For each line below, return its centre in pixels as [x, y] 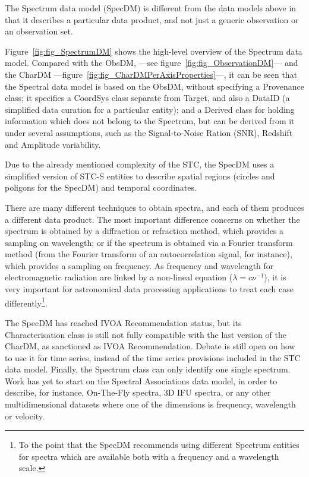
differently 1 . [26, 302]
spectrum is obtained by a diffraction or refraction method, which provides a [144, 231]
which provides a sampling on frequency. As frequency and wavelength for [139, 265]
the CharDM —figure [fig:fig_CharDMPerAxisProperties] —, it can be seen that [151, 74]
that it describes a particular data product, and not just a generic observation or [152, 19]
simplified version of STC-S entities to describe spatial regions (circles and [140, 176]
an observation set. [39, 31]
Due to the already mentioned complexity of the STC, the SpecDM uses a [140, 164]
